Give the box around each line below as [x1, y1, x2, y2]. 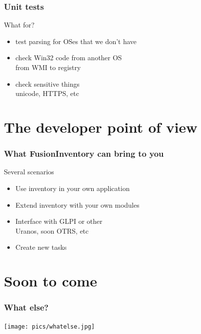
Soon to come [4, 271, 97, 291]
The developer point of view [4, 117, 198, 137]
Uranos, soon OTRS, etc [15, 225, 89, 236]
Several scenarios [4, 167, 54, 177]
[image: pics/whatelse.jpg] [4, 323, 95, 330]
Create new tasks [15, 242, 67, 252]
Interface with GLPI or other [15, 216, 102, 226]
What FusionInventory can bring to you [4, 147, 164, 160]
